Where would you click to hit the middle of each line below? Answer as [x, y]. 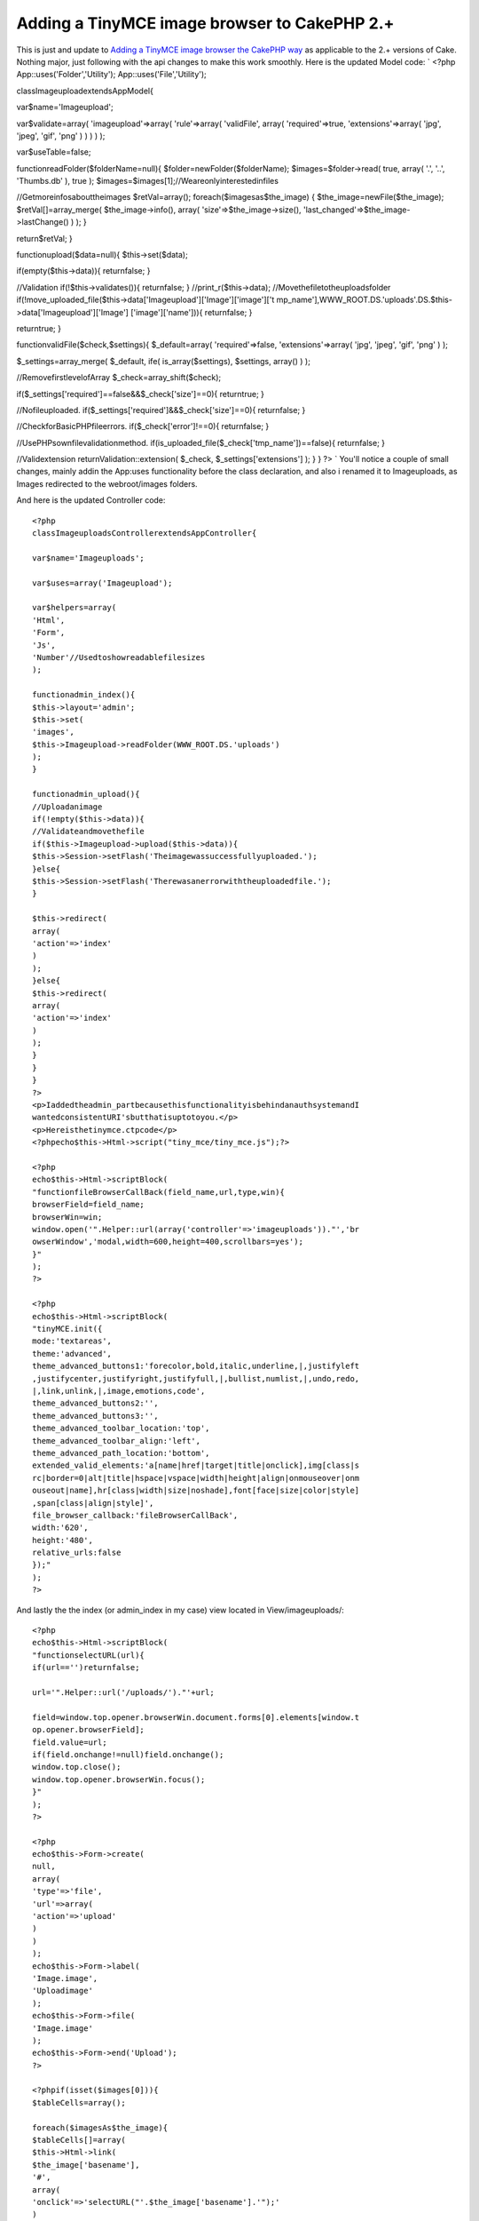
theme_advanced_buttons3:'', [95, 1416]
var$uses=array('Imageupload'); [102, 583]
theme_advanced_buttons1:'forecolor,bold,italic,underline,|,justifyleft [196, 1366]
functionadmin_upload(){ [86, 794]
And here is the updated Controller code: [91, 500]
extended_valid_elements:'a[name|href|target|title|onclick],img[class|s [196, 1465]
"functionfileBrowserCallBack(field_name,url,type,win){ [159, 1192]
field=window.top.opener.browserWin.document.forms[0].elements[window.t [196, 1717]
